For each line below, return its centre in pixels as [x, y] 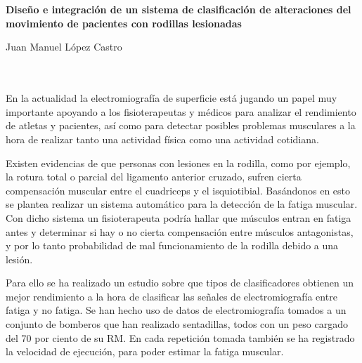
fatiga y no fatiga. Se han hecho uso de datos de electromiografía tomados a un [176, 310]
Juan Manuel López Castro [64, 47]
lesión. [19, 259]
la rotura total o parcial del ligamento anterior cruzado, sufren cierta [154, 177]
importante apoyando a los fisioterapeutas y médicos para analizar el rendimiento [181, 111]
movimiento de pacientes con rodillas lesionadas [124, 23]
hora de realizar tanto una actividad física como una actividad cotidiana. [162, 139]
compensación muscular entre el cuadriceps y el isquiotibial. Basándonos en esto [178, 190]
